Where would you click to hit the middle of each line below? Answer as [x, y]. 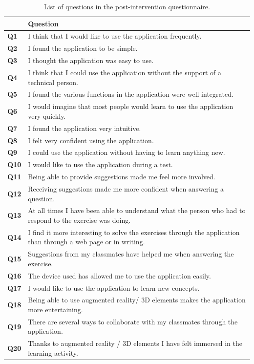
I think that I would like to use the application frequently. [115, 36]
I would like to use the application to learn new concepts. [114, 288]
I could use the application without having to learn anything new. [127, 152]
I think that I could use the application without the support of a [125, 72]
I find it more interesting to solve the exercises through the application [134, 232]
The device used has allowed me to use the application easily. [119, 275]
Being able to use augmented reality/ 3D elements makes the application [137, 300]
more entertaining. [55, 309]
